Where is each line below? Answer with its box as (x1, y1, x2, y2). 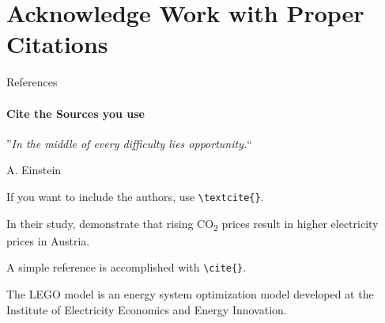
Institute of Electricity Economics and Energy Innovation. (6, 301, 287, 317)
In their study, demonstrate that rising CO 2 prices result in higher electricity (6, 215, 379, 234)
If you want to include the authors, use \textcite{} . (6, 188, 264, 204)
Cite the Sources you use (6, 104, 145, 121)
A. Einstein (6, 161, 62, 178)
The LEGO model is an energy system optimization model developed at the (6, 285, 374, 302)
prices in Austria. (6, 232, 90, 249)
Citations (6, 28, 108, 60)
